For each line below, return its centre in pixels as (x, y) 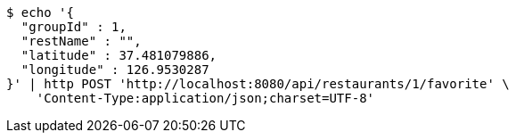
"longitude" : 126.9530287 (115, 70)
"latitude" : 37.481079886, (119, 55)
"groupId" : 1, (74, 27)
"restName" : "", (81, 41)
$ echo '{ (40, 12)
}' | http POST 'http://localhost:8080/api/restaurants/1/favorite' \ (258, 84)
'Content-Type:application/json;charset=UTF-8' (205, 98)
